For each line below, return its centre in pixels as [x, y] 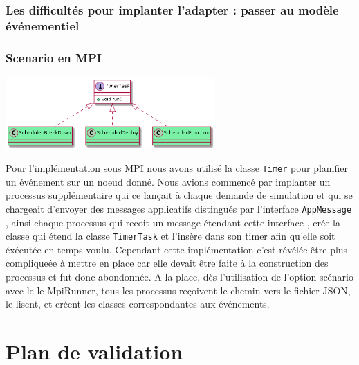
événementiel [43, 25]
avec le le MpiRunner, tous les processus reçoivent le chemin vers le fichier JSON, [178, 290]
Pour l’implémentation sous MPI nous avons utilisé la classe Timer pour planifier [177, 168]
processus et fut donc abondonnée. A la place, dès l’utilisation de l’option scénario [180, 277]
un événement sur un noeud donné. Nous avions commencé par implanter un [168, 181]
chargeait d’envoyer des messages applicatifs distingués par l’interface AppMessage [179, 208]
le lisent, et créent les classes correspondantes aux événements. [138, 304]
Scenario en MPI [54, 57]
